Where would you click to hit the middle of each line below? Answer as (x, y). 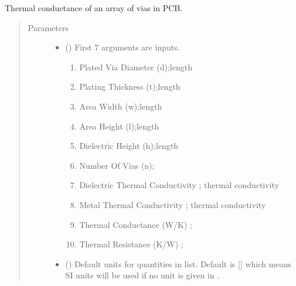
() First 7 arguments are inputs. (123, 47)
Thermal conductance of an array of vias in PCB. (94, 8)
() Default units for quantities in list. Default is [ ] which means (178, 263)
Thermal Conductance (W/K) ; (136, 224)
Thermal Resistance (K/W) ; (131, 244)
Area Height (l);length (119, 126)
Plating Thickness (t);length (130, 86)
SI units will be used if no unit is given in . (142, 275)
